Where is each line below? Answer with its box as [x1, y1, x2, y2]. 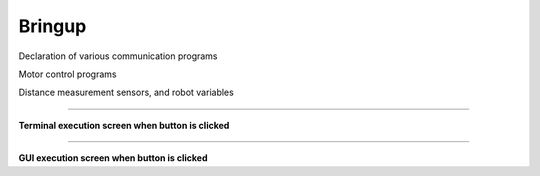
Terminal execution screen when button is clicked [18, 119, 230, 131]
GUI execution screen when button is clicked [18, 152, 208, 164]
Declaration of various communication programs [18, 50, 219, 62]
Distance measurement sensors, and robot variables [18, 86, 234, 99]
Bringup [18, 15, 87, 37]
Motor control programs [18, 68, 117, 80]
